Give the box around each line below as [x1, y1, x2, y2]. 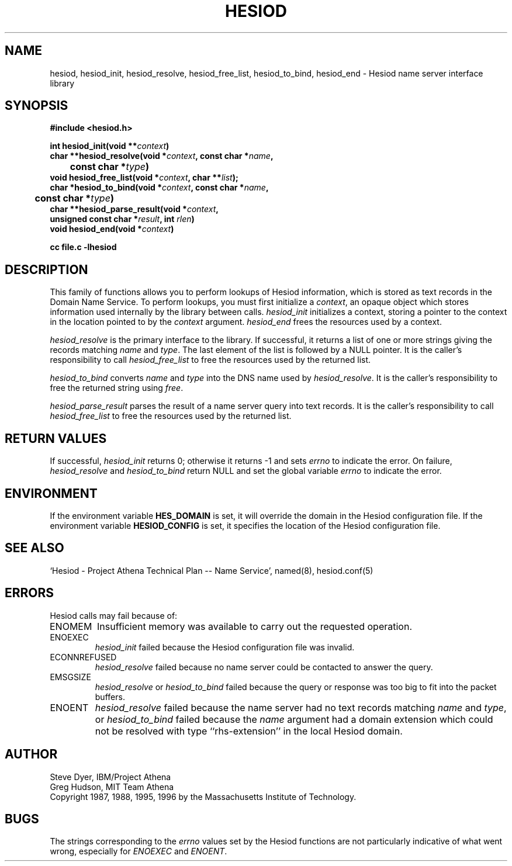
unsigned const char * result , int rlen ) [50, 214, 195, 224]
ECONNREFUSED [50, 652, 117, 662]
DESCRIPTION [5, 262, 88, 277]
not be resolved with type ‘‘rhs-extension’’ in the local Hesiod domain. [95, 725, 403, 737]
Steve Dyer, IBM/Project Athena [50, 771, 171, 782]
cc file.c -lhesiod [50, 242, 117, 252]
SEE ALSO [5, 541, 64, 556]
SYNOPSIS [5, 98, 68, 113]
